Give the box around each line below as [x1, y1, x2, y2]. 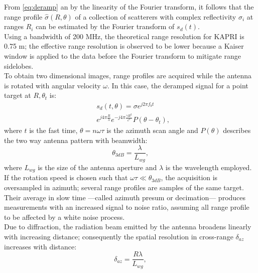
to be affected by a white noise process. [4, 211, 125, 222]
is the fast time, [29, 125, 78, 135]
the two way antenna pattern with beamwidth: [4, 134, 148, 145]
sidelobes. [4, 60, 34, 71]
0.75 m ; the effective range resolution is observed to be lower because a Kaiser [4, 41, 244, 51]
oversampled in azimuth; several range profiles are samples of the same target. [4, 182, 244, 192]
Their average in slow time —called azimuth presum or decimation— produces [4, 192, 246, 202]
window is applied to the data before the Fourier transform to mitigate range [4, 50, 241, 61]
